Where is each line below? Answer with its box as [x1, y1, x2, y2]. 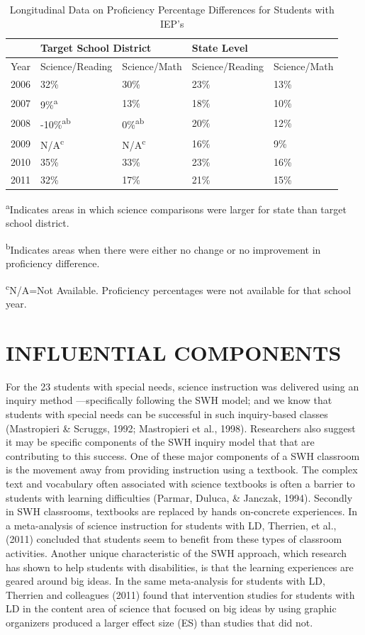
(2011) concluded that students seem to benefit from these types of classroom [6, 532, 342, 546]
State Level [191, 40, 248, 55]
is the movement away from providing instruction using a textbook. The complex [6, 462, 358, 477]
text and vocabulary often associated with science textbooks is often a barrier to [6, 476, 355, 490]
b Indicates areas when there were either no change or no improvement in [6, 240, 321, 257]
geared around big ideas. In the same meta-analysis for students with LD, [6, 573, 325, 588]
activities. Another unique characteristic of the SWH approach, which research [6, 545, 347, 560]
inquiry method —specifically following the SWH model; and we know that [6, 393, 332, 408]
